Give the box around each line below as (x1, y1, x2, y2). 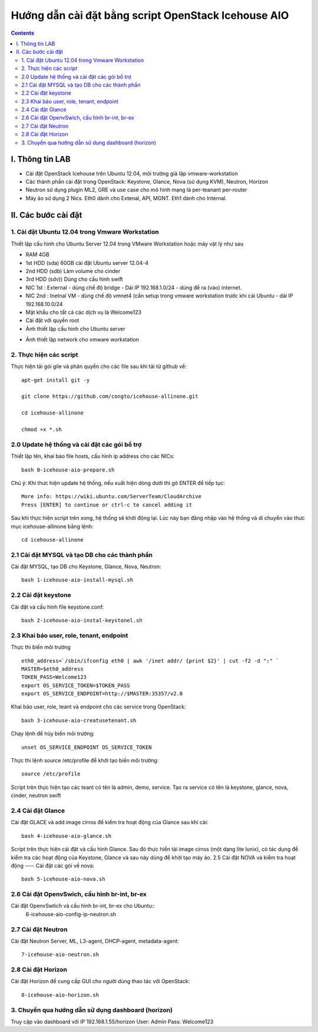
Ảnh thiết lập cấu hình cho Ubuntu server (25, 325, 126, 332)
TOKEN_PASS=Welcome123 (21, 674, 87, 681)
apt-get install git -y (21, 377, 90, 383)
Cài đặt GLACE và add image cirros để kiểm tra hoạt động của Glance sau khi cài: (11, 819, 208, 826)
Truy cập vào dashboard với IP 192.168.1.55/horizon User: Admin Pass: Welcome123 (11, 1018, 214, 1026)
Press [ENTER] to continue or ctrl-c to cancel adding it (21, 501, 193, 508)
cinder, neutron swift (11, 792, 61, 799)
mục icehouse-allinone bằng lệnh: (11, 523, 94, 530)
